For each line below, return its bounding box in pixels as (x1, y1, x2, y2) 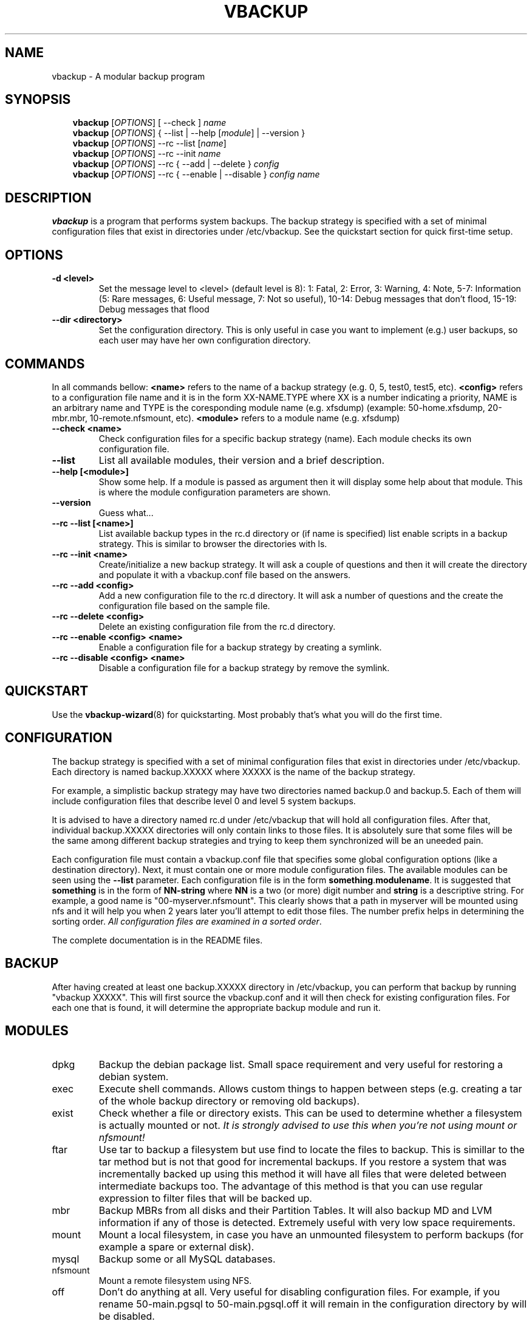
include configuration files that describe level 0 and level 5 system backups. (52, 795, 356, 806)
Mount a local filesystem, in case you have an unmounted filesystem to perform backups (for (98, 1229, 524, 1241)
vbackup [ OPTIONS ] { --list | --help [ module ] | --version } (72, 128, 305, 139)
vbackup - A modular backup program (52, 71, 205, 81)
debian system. (98, 1071, 169, 1083)
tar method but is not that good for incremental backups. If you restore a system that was (98, 1156, 507, 1168)
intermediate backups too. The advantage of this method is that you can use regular (98, 1180, 483, 1193)
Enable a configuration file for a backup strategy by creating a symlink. (98, 641, 382, 652)
